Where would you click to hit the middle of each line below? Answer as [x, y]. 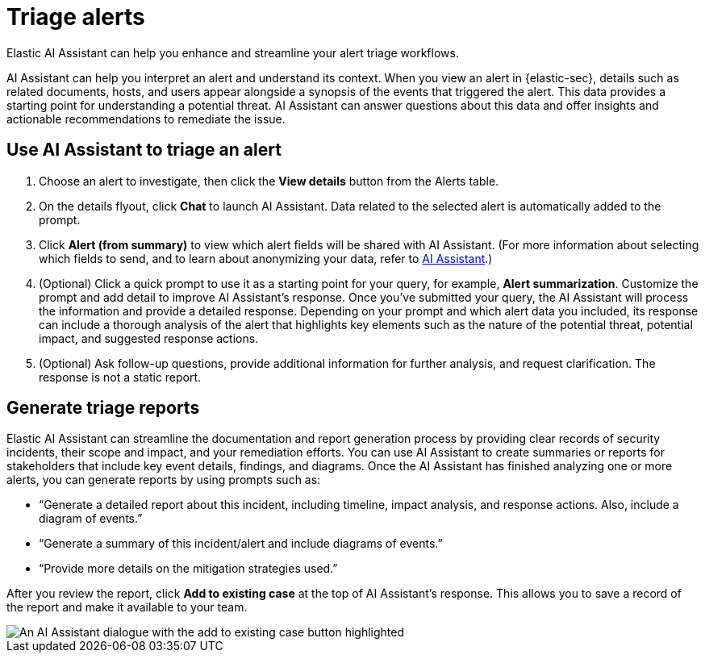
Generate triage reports [103, 408]
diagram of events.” [91, 519]
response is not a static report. [120, 377]
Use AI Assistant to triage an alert [144, 150]
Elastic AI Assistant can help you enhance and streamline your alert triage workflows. [233, 52]
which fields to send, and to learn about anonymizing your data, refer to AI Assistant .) [266, 258]
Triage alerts [76, 17]
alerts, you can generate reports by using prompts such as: [164, 480]
